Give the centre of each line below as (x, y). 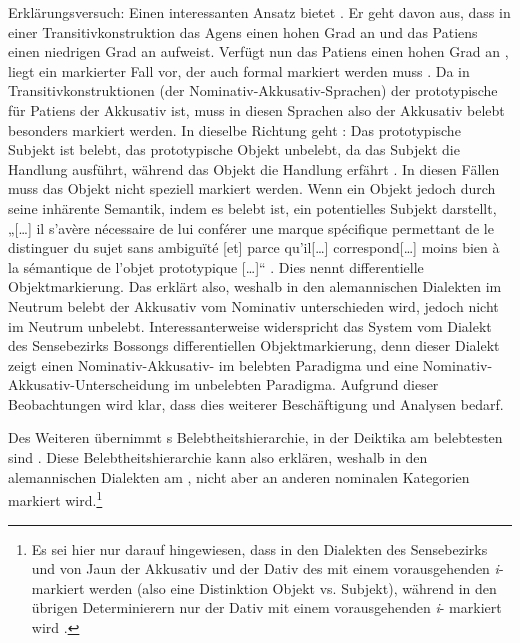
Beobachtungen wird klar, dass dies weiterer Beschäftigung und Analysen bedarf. (256, 403)
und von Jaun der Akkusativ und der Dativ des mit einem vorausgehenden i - (267, 568)
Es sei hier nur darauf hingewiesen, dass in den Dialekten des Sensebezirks (259, 548)
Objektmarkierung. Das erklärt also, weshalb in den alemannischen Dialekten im (255, 286)
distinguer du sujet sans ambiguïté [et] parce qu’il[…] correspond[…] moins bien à (254, 247)
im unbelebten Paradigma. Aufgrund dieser (306, 384)
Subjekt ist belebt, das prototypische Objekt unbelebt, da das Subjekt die (234, 149)
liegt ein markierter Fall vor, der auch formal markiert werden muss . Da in (239, 70)
